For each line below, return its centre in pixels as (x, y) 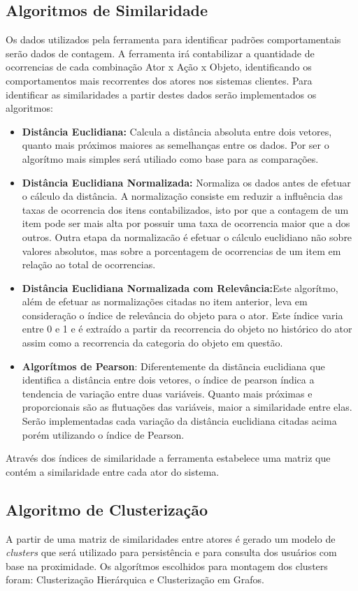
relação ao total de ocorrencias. (89, 264)
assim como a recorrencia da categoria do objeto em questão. (152, 343)
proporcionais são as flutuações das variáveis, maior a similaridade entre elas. (187, 407)
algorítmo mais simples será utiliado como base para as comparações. (170, 158)
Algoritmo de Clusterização (107, 509)
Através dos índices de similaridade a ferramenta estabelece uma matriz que (168, 458)
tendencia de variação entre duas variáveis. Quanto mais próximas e (167, 393)
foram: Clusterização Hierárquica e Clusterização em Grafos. (135, 579)
